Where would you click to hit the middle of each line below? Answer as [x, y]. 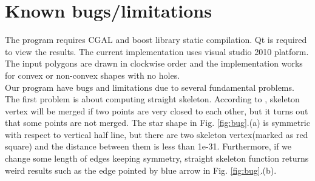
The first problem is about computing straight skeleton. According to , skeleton [152, 99]
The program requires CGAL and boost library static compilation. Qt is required [156, 40]
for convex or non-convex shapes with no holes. [93, 75]
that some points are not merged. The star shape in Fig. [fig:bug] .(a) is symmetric [157, 123]
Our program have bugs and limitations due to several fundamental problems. [150, 87]
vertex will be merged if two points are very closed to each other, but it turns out [157, 110]
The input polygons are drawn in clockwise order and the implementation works [154, 63]
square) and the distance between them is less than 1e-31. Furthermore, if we [148, 146]
